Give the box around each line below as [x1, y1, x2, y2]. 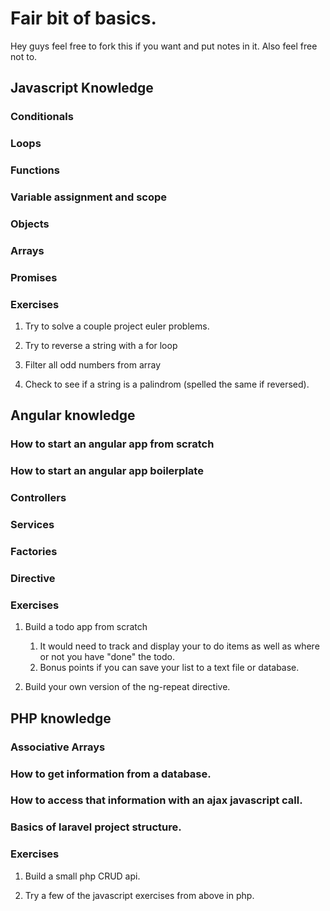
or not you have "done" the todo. [39, 651, 175, 663]
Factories [10, 545, 58, 559]
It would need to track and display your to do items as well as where [39, 640, 320, 652]
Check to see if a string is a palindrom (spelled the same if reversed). [24, 378, 310, 391]
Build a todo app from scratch [24, 621, 148, 633]
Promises [10, 270, 58, 284]
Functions [10, 163, 60, 177]
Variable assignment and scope [10, 190, 168, 204]
